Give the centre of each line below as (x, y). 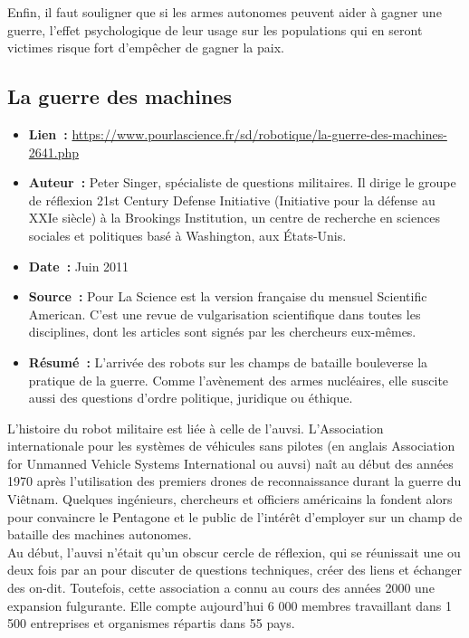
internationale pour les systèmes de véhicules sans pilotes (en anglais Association (231, 446)
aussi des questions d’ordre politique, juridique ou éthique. (191, 398)
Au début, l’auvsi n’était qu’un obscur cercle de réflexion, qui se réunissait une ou (234, 552)
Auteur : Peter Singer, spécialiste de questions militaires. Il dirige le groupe (242, 182)
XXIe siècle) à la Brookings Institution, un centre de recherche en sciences (234, 218)
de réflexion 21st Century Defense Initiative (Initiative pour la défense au (232, 200)
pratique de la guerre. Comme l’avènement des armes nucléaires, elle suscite (239, 380)
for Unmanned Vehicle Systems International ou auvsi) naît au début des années (230, 463)
